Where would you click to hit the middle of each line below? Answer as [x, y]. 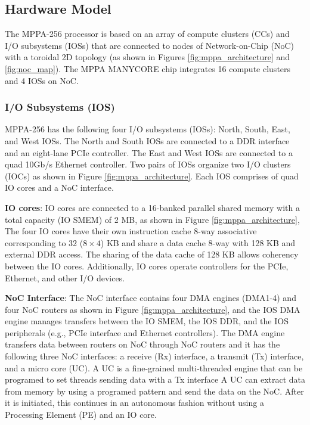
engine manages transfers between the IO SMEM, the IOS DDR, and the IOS [147, 321]
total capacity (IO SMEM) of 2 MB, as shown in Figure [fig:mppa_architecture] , [152, 219]
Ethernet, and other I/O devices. [65, 277]
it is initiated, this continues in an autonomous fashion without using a [134, 403]
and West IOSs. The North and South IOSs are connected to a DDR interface [147, 140]
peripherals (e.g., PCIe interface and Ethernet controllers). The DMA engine [145, 332]
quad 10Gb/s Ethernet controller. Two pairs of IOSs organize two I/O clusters [148, 164]
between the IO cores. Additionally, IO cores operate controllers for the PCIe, [147, 266]
